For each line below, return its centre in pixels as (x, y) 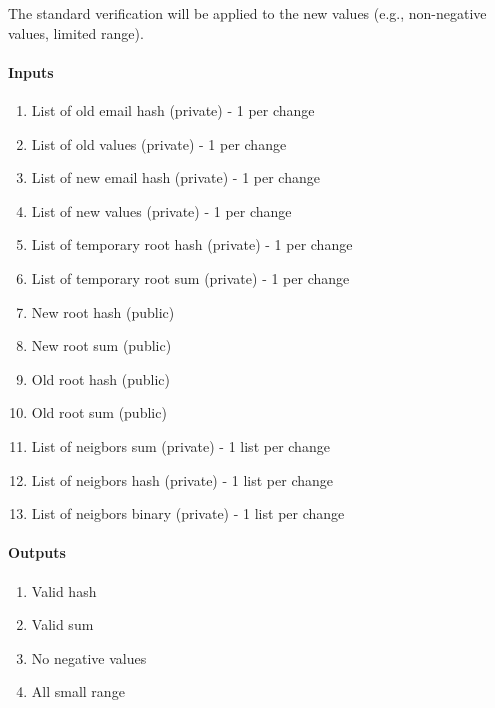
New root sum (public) (101, 345)
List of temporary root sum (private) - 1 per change (190, 277)
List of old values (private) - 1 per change (159, 143)
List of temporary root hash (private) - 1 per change (192, 244)
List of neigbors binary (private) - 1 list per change (188, 513)
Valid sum (62, 624)
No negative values (89, 657)
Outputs (37, 552)
